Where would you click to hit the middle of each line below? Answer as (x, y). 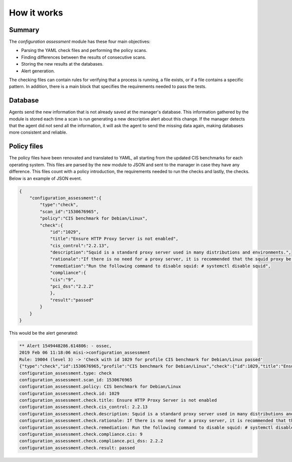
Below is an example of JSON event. (46, 178)
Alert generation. (38, 71)
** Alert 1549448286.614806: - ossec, (65, 346)
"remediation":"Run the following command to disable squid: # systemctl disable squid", (160, 266)
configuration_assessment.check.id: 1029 (69, 393)
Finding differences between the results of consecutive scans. (84, 57)
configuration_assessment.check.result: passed (77, 448)
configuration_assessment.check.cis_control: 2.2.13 (83, 407)
